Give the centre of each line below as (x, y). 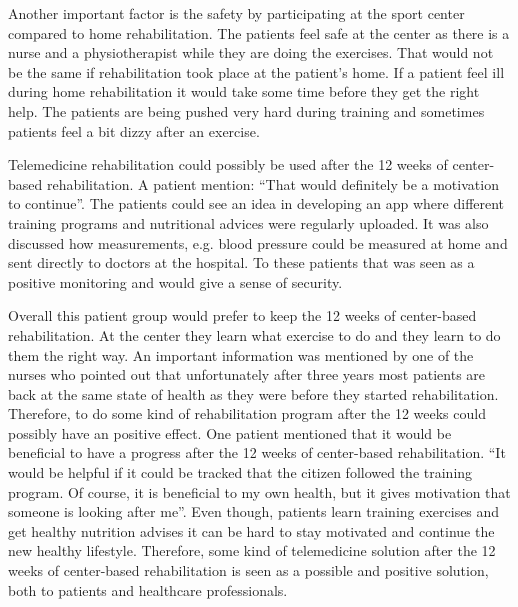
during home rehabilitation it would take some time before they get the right (244, 91)
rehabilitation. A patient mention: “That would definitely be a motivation (272, 183)
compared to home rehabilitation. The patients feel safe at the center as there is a (259, 32)
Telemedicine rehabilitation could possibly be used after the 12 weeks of (228, 164)
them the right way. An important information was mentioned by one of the (241, 354)
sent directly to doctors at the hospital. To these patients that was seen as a (241, 262)
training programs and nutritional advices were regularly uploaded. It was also (248, 222)
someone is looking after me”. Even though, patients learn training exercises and (254, 511)
